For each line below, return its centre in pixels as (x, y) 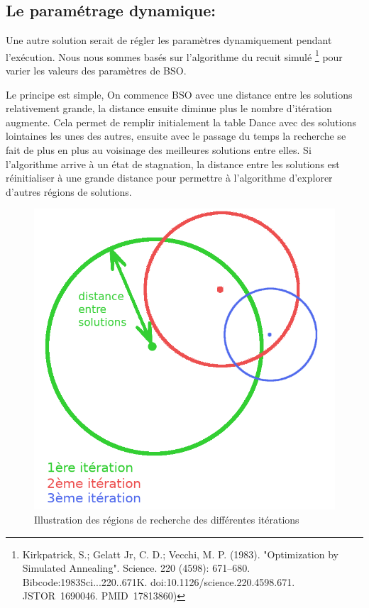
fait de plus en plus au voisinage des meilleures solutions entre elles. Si (159, 150)
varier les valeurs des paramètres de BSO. (96, 71)
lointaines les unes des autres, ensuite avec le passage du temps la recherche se (176, 136)
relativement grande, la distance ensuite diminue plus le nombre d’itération (169, 108)
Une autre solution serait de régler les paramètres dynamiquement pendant (169, 40)
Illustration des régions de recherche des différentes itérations (167, 519)
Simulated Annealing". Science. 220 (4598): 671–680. (136, 568)
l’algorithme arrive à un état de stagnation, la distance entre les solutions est (173, 164)
